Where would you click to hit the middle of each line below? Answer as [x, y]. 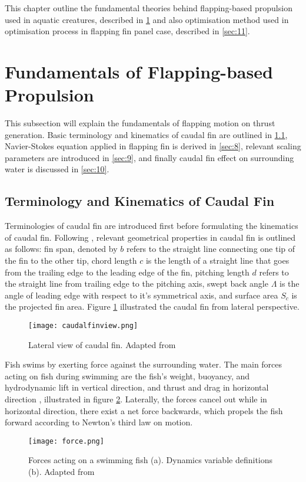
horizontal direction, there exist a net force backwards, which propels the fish [144, 410]
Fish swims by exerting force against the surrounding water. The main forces [144, 364]
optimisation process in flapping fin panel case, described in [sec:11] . [127, 31]
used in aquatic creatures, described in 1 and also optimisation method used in [147, 19]
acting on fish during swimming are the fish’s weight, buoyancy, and [127, 376]
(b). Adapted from [61, 472]
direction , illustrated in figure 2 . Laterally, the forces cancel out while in [136, 399]
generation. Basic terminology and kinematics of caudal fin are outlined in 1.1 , [146, 134]
